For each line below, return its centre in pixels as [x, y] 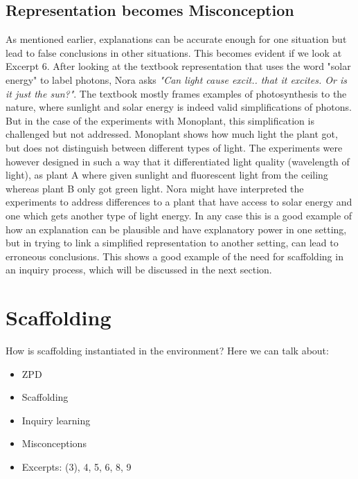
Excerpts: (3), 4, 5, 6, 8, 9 [77, 466]
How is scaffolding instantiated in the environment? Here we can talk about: [167, 351]
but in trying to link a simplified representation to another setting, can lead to [172, 243]
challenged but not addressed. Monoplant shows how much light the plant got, [172, 134]
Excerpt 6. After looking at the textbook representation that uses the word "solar [178, 66]
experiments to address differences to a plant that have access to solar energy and [179, 202]
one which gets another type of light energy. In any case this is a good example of [179, 215]
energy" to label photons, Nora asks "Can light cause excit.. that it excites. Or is [176, 79]
